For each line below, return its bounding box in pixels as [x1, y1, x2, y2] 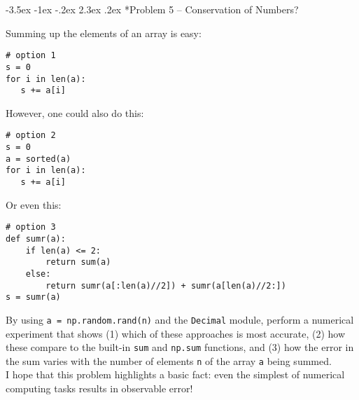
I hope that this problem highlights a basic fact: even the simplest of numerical [6, 367, 345, 382]
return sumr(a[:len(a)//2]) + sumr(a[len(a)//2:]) [45, 280, 286, 291]
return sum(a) [45, 257, 111, 268]
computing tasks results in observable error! [6, 381, 193, 396]
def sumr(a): [6, 233, 66, 244]
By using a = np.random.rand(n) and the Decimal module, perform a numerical [6, 312, 354, 326]
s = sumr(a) [6, 292, 61, 303]
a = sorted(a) [6, 153, 71, 164]
